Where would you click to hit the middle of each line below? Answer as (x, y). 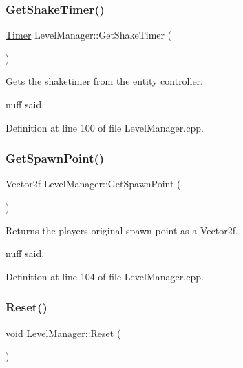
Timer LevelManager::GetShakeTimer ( (89, 35)
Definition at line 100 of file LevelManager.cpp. (105, 127)
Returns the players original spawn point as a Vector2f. (122, 230)
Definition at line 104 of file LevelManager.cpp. (105, 276)
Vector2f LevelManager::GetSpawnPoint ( (93, 184)
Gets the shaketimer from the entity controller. (104, 81)
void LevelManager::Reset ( (63, 333)
